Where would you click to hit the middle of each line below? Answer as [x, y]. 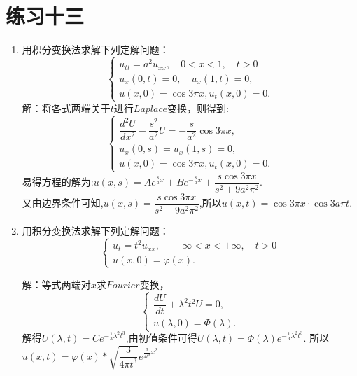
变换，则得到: [198, 107]
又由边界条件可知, [63, 203]
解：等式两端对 [56, 284]
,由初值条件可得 [161, 338]
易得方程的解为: [58, 182]
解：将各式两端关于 [66, 107]
